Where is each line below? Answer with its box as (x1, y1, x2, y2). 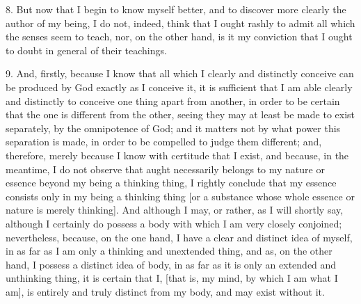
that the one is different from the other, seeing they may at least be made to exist (6, 107, 355, 122)
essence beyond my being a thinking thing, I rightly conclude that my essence (6, 175, 337, 190)
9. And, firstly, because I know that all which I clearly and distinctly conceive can (6, 66, 354, 81)
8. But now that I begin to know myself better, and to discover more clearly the (6, 2, 346, 16)
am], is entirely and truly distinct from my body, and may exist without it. (6, 284, 325, 298)
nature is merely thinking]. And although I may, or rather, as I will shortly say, (6, 202, 344, 217)
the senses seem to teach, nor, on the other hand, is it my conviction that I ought (6, 29, 353, 44)
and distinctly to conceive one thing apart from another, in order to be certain (6, 93, 340, 108)
